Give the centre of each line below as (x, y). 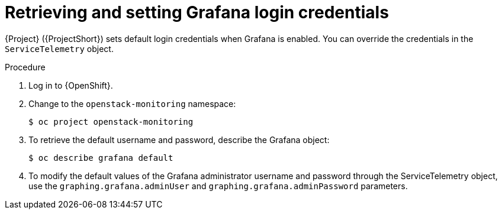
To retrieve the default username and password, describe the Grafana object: (179, 140)
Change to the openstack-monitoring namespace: (132, 103)
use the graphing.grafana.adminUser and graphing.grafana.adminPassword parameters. (218, 186)
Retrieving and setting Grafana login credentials (197, 12)
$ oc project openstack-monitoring (111, 121)
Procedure (25, 67)
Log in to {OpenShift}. (71, 85)
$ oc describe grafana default (101, 158)
